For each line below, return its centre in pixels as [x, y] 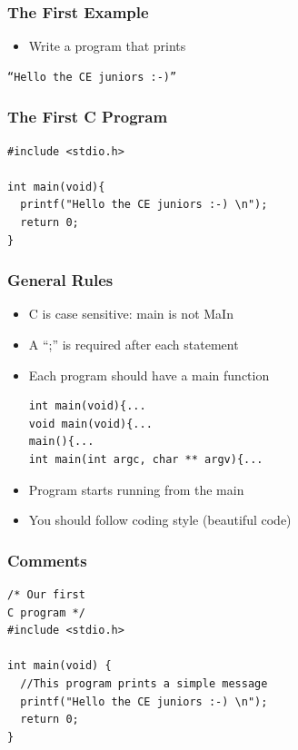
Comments [47, 560]
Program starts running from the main [136, 489]
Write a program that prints [107, 46]
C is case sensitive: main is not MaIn [131, 314]
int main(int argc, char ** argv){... [146, 459]
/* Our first [46, 594]
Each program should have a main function [149, 375]
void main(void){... [90, 424]
